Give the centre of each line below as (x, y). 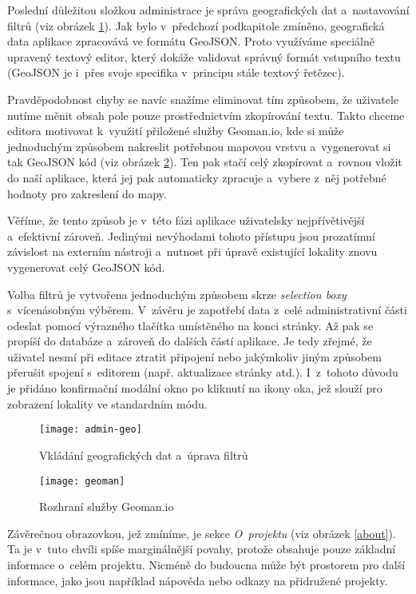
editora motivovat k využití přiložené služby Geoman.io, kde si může (176, 131)
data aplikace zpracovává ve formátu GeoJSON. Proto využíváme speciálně (191, 41)
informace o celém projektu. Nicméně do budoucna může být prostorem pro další (206, 564)
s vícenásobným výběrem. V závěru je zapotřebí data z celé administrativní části (207, 310)
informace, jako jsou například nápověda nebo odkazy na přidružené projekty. (198, 580)
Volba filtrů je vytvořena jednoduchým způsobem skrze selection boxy (177, 294)
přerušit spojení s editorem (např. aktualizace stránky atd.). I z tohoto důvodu (203, 372)
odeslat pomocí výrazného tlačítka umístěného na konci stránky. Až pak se (190, 325)
